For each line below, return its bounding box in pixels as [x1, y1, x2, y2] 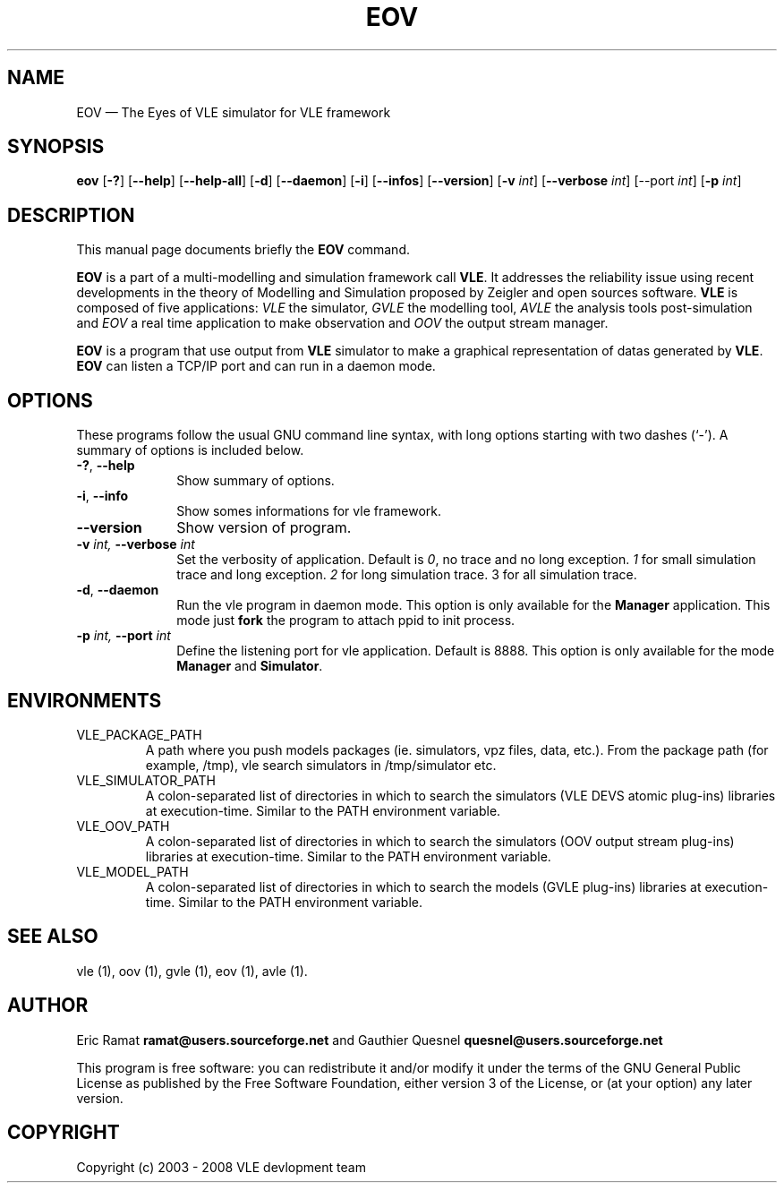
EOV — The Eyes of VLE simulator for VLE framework [76, 104, 391, 120]
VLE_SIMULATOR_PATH [76, 772, 216, 788]
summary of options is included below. [76, 442, 304, 458]
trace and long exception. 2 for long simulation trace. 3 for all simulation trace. [176, 567, 637, 583]
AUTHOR [7, 994, 89, 1017]
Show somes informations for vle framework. [176, 503, 442, 519]
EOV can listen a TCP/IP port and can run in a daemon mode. [76, 358, 436, 374]
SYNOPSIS [7, 135, 105, 158]
